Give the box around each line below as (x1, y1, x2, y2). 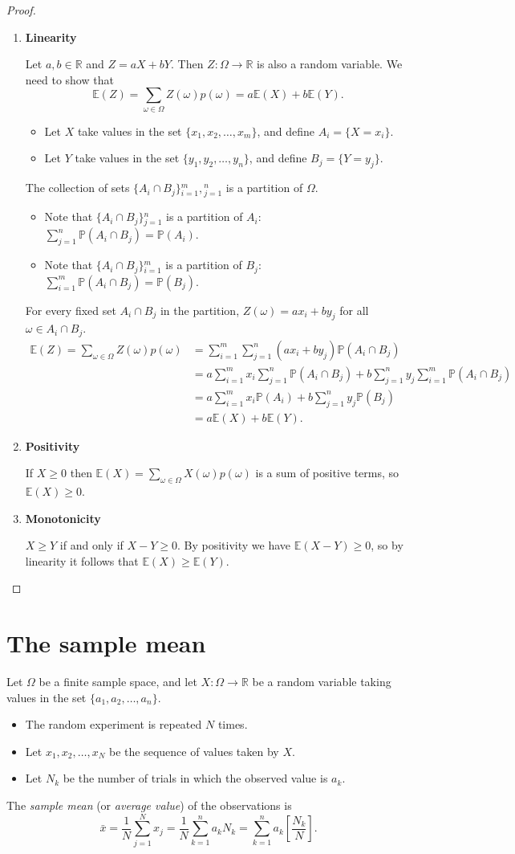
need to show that (25, 71, 114, 88)
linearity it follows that (25, 552, 139, 569)
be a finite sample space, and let (39, 673, 197, 690)
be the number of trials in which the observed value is (63, 770, 328, 787)
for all (339, 301, 369, 318)
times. (217, 716, 248, 733)
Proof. (6, 2, 36, 18)
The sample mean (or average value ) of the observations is (6, 797, 292, 814)
